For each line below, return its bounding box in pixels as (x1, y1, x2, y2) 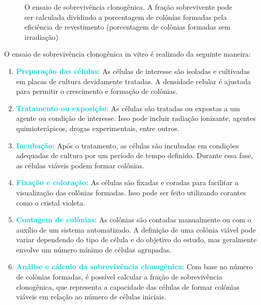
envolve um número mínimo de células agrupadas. (16, 244, 172, 255)
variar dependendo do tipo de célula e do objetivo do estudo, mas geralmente (16, 234, 257, 245)
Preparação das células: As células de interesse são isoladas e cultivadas (16, 65, 250, 76)
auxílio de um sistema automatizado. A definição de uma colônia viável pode (16, 224, 256, 235)
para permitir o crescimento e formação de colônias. (16, 86, 178, 96)
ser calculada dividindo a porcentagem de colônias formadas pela (24, 11, 227, 22)
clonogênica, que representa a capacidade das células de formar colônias (16, 281, 240, 292)
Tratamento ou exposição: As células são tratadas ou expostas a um (16, 103, 240, 113)
